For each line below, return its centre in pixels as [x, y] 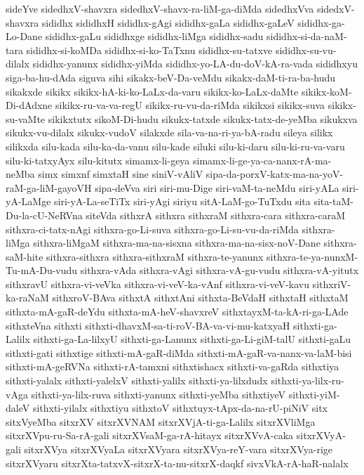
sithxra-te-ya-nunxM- [312, 256]
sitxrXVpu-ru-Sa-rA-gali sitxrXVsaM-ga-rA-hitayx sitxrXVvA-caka [150, 435]
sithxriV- [332, 284]
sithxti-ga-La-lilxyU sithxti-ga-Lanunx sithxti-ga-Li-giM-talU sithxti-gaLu [192, 339]
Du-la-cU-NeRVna [44, 215]
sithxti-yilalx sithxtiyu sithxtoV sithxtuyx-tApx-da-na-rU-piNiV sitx [180, 408]
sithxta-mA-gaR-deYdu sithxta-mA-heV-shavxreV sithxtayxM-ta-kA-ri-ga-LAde [177, 312]
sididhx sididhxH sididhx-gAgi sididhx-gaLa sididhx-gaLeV [168, 22]
